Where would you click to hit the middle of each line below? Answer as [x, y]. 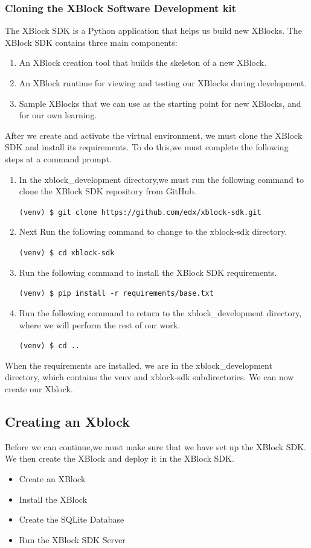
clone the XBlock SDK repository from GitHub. [107, 191]
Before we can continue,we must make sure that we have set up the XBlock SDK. [155, 446]
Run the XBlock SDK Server [72, 539]
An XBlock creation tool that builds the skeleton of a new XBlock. [143, 62]
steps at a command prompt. [58, 158]
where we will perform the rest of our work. [100, 324]
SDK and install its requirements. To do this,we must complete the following [147, 147]
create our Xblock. [39, 388]
